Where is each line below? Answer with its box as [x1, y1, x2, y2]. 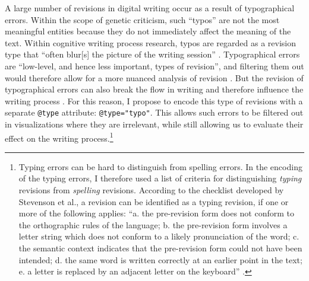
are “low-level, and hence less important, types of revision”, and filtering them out [5, 59, 304, 72]
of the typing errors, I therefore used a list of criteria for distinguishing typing [18, 172, 302, 184]
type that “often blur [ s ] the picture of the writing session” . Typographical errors [5, 48, 300, 60]
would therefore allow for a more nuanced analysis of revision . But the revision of [5, 71, 304, 84]
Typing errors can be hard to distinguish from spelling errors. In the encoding [18, 160, 302, 173]
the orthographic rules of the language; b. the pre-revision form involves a [18, 218, 288, 231]
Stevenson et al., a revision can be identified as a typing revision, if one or [18, 195, 289, 207]
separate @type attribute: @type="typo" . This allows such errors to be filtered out [5, 106, 304, 119]
